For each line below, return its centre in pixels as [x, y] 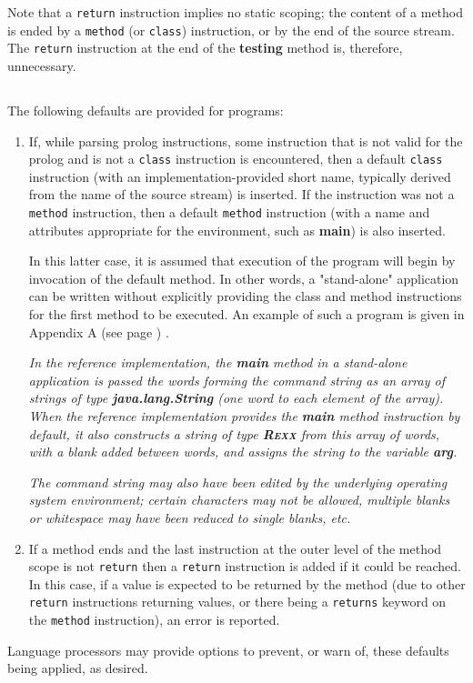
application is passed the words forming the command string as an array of [236, 380]
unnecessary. [42, 65]
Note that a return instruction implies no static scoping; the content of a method [236, 12]
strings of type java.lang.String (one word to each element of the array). [236, 398]
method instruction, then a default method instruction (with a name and [229, 211]
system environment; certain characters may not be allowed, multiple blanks [239, 500]
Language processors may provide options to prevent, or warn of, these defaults [228, 650]
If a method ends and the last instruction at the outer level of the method [235, 548]
